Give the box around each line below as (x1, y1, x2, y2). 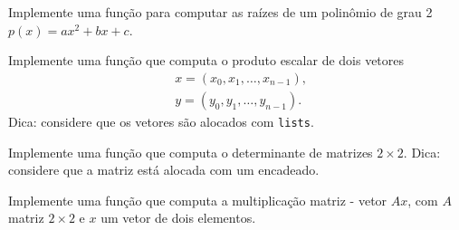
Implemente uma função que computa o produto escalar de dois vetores (8, 51, 405, 70)
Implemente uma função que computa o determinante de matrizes (8, 142, 373, 161)
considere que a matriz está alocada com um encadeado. (8, 160, 320, 179)
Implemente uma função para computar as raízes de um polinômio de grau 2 (8, 3, 433, 21)
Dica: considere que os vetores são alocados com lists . (8, 111, 314, 130)
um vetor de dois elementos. (100, 208, 256, 227)
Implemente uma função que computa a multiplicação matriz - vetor (8, 190, 387, 209)
